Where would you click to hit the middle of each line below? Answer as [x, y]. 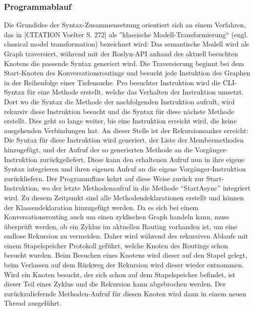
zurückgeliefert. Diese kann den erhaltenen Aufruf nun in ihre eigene [142, 159]
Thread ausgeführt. [33, 303]
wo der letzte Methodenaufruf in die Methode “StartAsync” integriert [146, 188]
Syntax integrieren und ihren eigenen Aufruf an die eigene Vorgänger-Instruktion [125, 169]
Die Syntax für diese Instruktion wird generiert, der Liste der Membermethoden [124, 140]
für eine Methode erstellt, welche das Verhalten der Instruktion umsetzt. [135, 92]
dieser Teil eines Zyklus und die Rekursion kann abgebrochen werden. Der [115, 284]
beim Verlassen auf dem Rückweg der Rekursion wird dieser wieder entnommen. [124, 265]
